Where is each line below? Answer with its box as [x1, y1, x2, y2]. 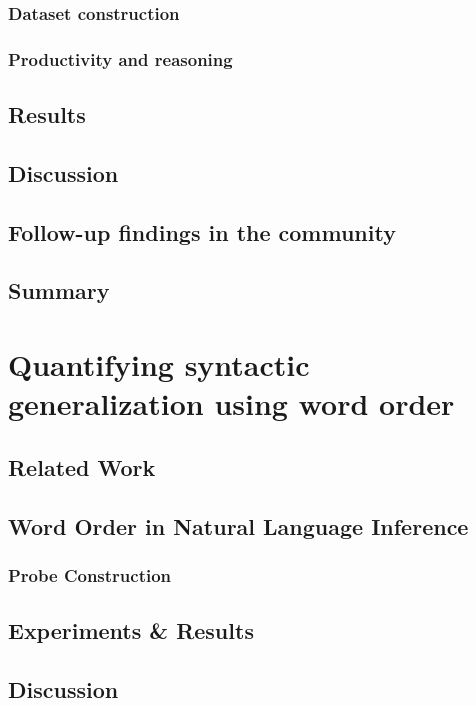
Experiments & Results [8, 615, 254, 646]
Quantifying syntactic [8, 344, 310, 384]
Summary [8, 275, 110, 306]
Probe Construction [8, 562, 172, 587]
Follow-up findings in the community [8, 216, 396, 247]
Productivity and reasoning [8, 46, 233, 71]
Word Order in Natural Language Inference [8, 510, 469, 541]
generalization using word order [8, 383, 455, 424]
